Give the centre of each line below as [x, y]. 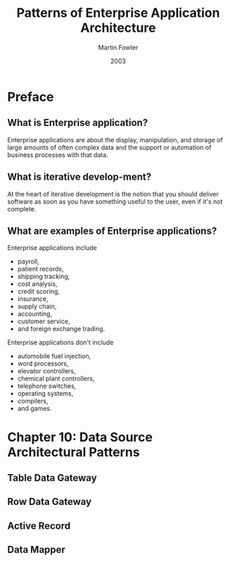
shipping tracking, [44, 277]
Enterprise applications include [52, 248]
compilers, [33, 401]
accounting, [35, 314]
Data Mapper [36, 550]
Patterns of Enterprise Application [118, 13]
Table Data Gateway [52, 478]
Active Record [39, 526]
